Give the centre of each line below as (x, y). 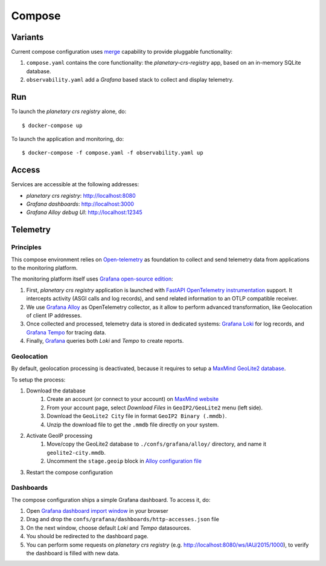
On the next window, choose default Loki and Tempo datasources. (109, 528)
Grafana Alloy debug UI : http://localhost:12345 (85, 212)
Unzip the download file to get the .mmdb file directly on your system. (133, 424)
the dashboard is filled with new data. (73, 553)
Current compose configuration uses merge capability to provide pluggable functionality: (122, 52)
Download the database (56, 391)
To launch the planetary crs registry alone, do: (69, 111)
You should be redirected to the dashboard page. (88, 536)
